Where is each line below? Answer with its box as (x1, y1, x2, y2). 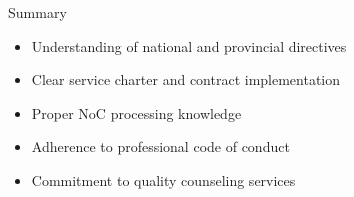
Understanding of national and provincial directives (31, 35, 347, 56)
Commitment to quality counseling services (31, 169, 296, 190)
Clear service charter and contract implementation (31, 69, 341, 90)
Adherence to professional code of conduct (31, 136, 290, 157)
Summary (8, 2, 67, 22)
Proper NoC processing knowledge (31, 102, 242, 123)
